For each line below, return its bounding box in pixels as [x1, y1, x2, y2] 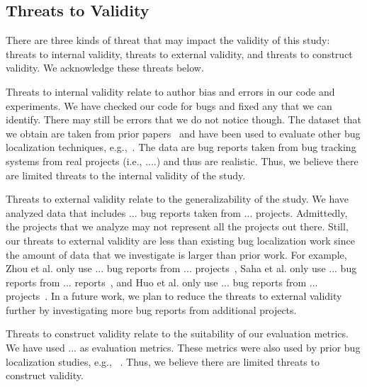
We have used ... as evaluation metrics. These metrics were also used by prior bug [6, 340, 361, 355]
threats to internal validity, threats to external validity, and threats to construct [6, 46, 353, 61]
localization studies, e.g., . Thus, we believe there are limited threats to [6, 354, 320, 369]
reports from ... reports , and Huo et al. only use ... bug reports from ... [6, 274, 318, 289]
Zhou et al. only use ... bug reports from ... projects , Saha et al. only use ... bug [6, 261, 357, 276]
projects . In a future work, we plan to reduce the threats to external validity [6, 288, 342, 303]
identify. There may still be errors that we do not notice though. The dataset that [6, 112, 362, 127]
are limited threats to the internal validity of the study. [6, 167, 246, 182]
